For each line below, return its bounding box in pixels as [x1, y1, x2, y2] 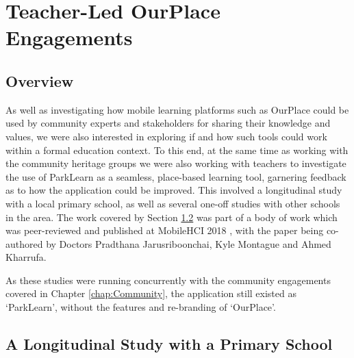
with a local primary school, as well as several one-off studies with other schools [5, 196, 340, 210]
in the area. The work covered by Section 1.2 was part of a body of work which [5, 209, 338, 224]
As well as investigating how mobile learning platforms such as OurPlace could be [5, 102, 349, 116]
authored [5, 236, 43, 251]
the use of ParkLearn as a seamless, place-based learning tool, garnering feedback [5, 169, 346, 183]
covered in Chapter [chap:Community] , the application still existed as [5, 286, 296, 301]
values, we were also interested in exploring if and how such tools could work [5, 129, 327, 143]
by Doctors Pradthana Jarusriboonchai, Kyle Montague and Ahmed [46, 236, 331, 251]
